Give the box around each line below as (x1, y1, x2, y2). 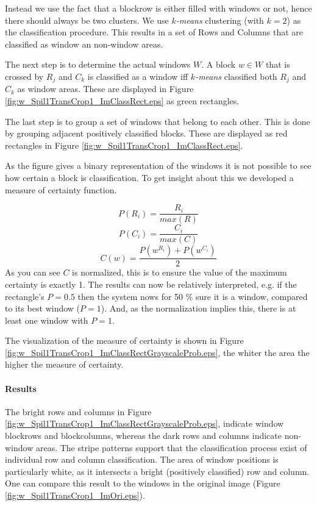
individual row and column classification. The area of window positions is (5, 453, 279, 466)
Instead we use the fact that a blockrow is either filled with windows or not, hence (5, 2, 312, 14)
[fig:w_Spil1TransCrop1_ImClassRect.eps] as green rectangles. (5, 94, 240, 107)
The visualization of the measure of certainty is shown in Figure (5, 334, 244, 347)
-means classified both (195, 69, 277, 82)
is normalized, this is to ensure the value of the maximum (72, 266, 287, 279)
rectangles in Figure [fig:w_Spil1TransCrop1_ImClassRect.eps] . (5, 138, 243, 151)
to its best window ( (5, 302, 80, 315)
